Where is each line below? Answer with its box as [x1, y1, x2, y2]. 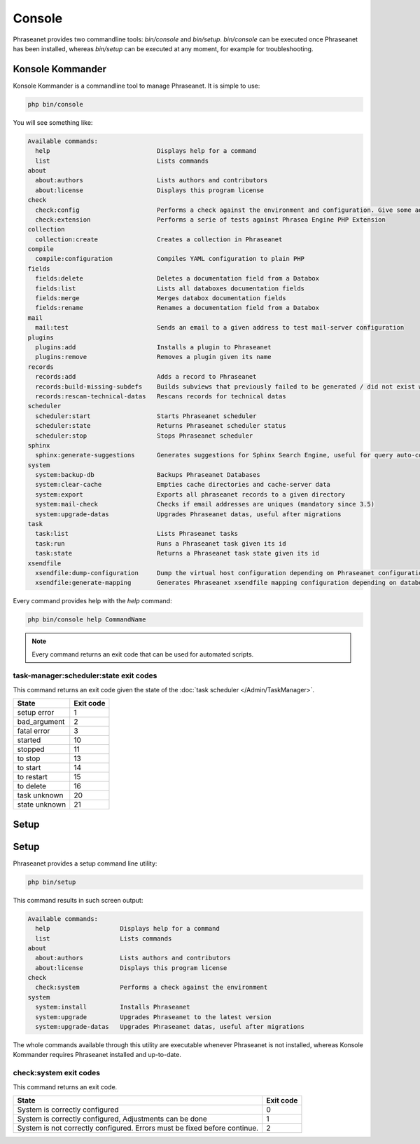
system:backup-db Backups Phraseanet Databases [35, 471, 260, 479]
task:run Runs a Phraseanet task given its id [35, 539, 286, 547]
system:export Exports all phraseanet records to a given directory [35, 490, 346, 498]
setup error [17, 708, 55, 718]
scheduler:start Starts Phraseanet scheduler [35, 412, 257, 420]
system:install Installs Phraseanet [35, 1003, 190, 1011]
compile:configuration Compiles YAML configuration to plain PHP [35, 255, 304, 263]
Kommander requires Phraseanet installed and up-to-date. [13, 1051, 181, 1059]
